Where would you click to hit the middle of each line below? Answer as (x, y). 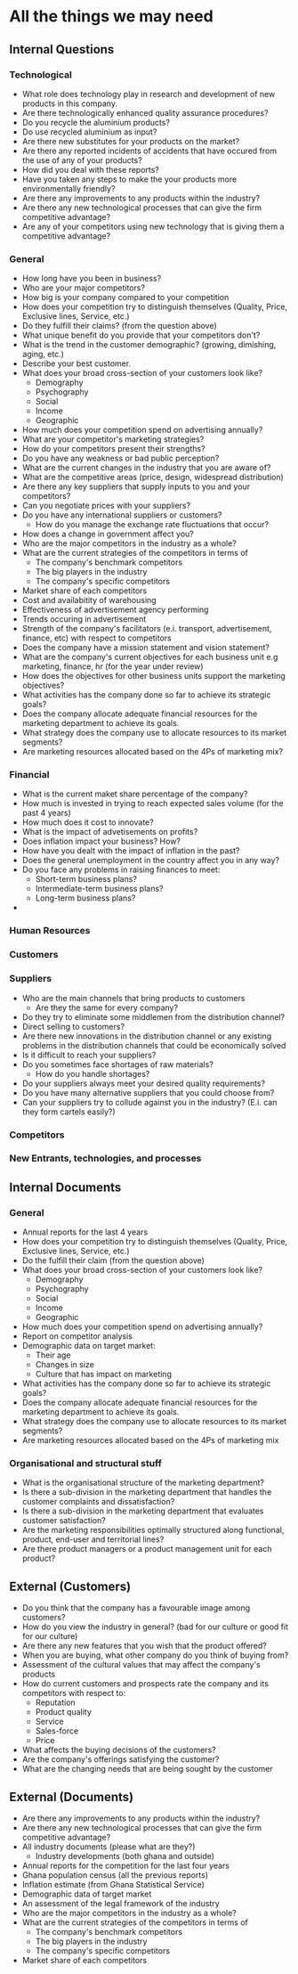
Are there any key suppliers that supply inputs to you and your (136, 486)
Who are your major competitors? (83, 288)
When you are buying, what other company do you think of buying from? (155, 1655)
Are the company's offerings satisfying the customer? (121, 1759)
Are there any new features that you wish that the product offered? (144, 1646)
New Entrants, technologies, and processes (105, 1158)
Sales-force (57, 1731)
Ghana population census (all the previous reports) (115, 1875)
